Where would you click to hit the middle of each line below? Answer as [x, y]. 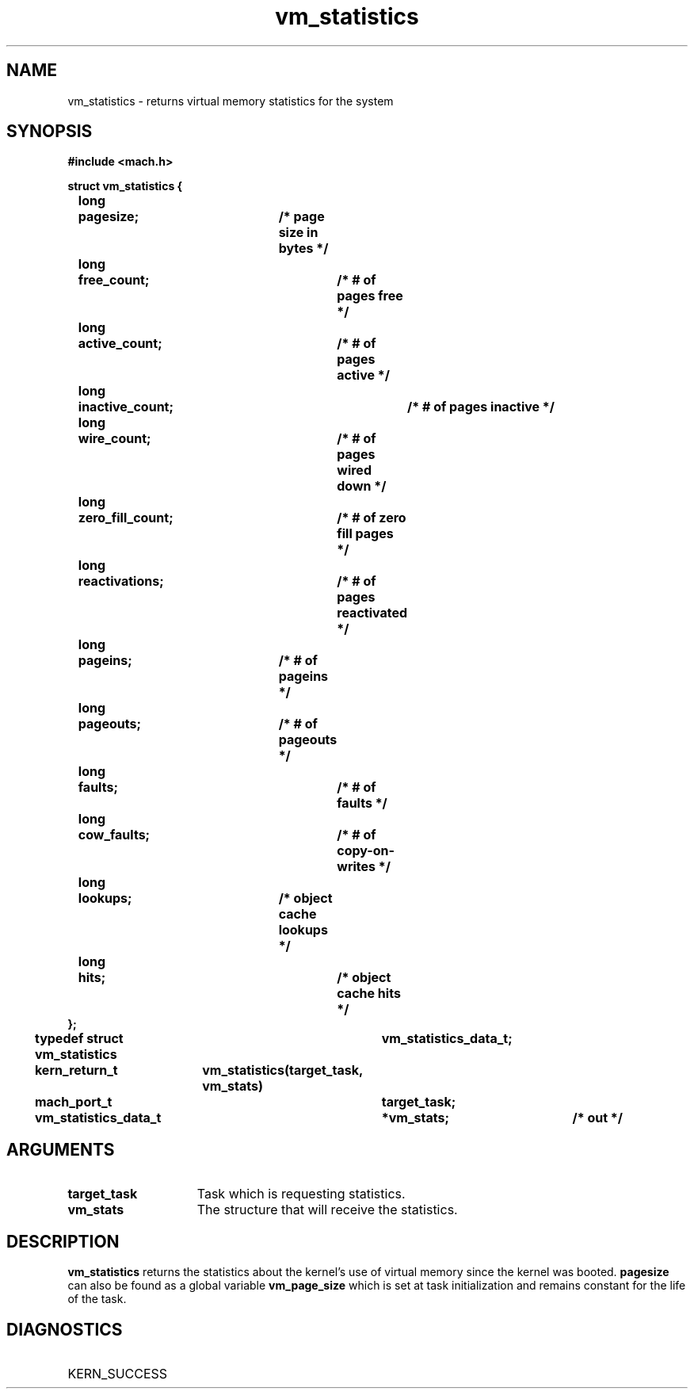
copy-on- [366, 851]
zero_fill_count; [126, 518]
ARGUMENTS [61, 1149]
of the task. [97, 1299]
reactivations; [121, 581]
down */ [362, 486]
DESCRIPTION [63, 1241]
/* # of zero [372, 518]
